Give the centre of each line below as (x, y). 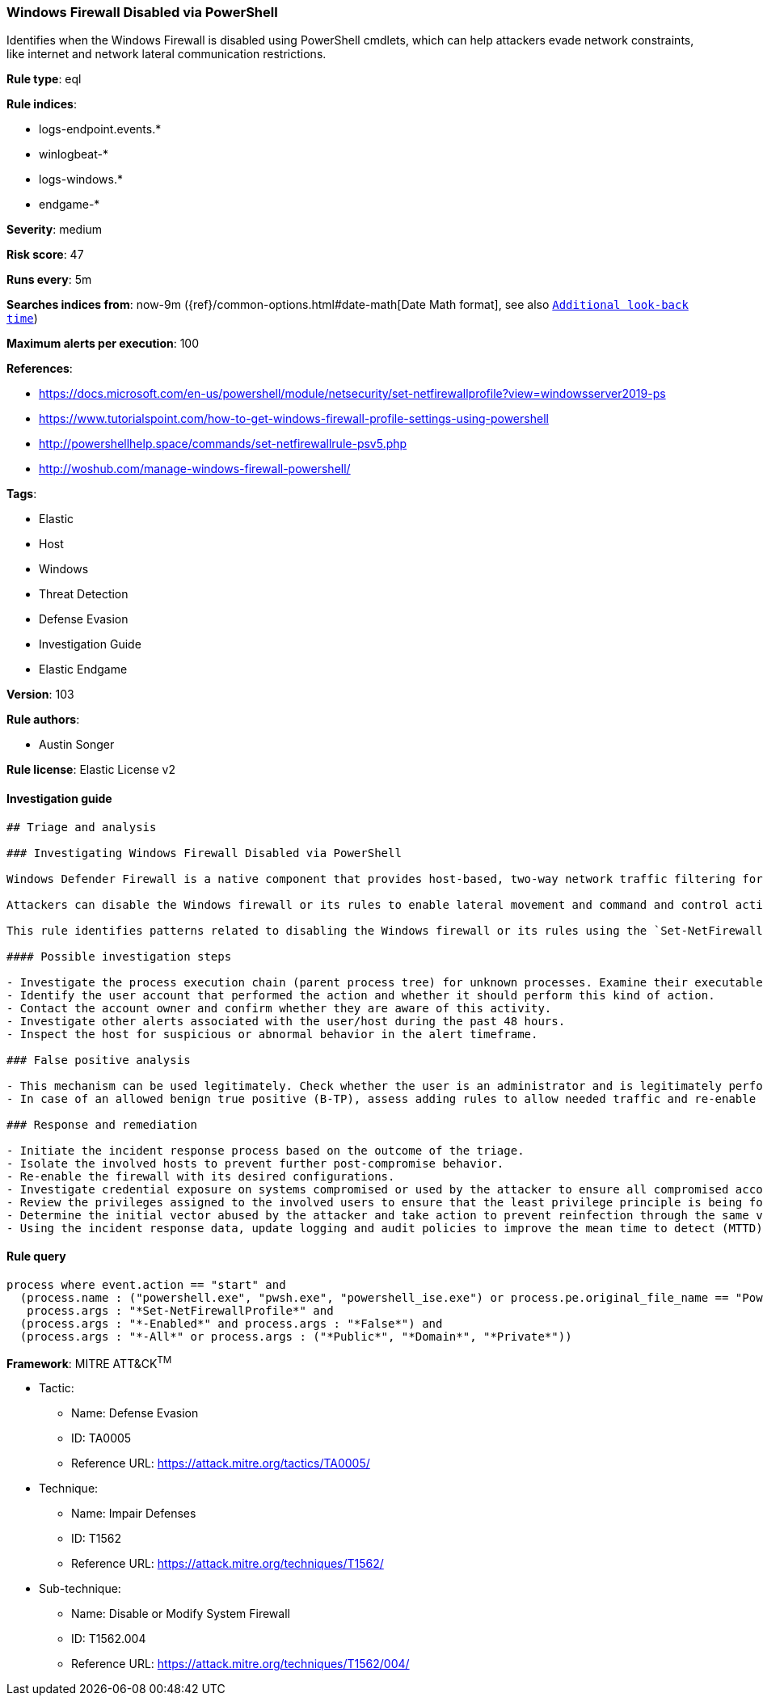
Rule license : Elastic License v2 (91, 770)
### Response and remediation (102, 1124)
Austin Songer (77, 745)
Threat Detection (84, 594)
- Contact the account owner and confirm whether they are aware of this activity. (279, 1008)
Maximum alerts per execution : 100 (103, 344)
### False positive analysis (99, 1060)
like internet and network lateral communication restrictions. (167, 54)
